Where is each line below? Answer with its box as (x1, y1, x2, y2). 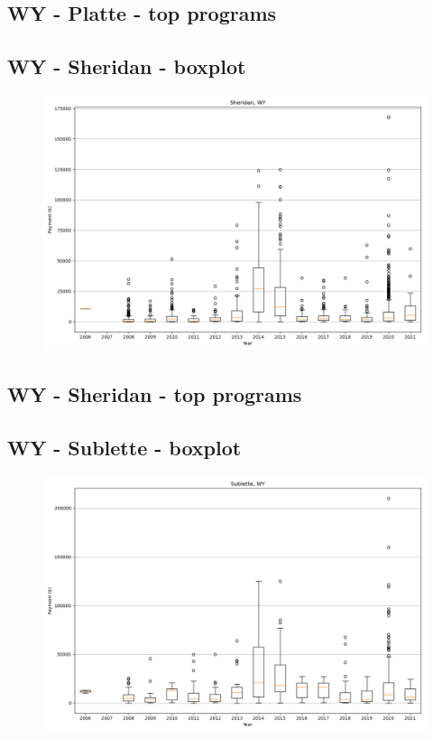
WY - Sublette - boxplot (7, 434, 242, 462)
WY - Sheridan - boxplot (7, 52, 246, 80)
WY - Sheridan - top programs (7, 380, 302, 408)
